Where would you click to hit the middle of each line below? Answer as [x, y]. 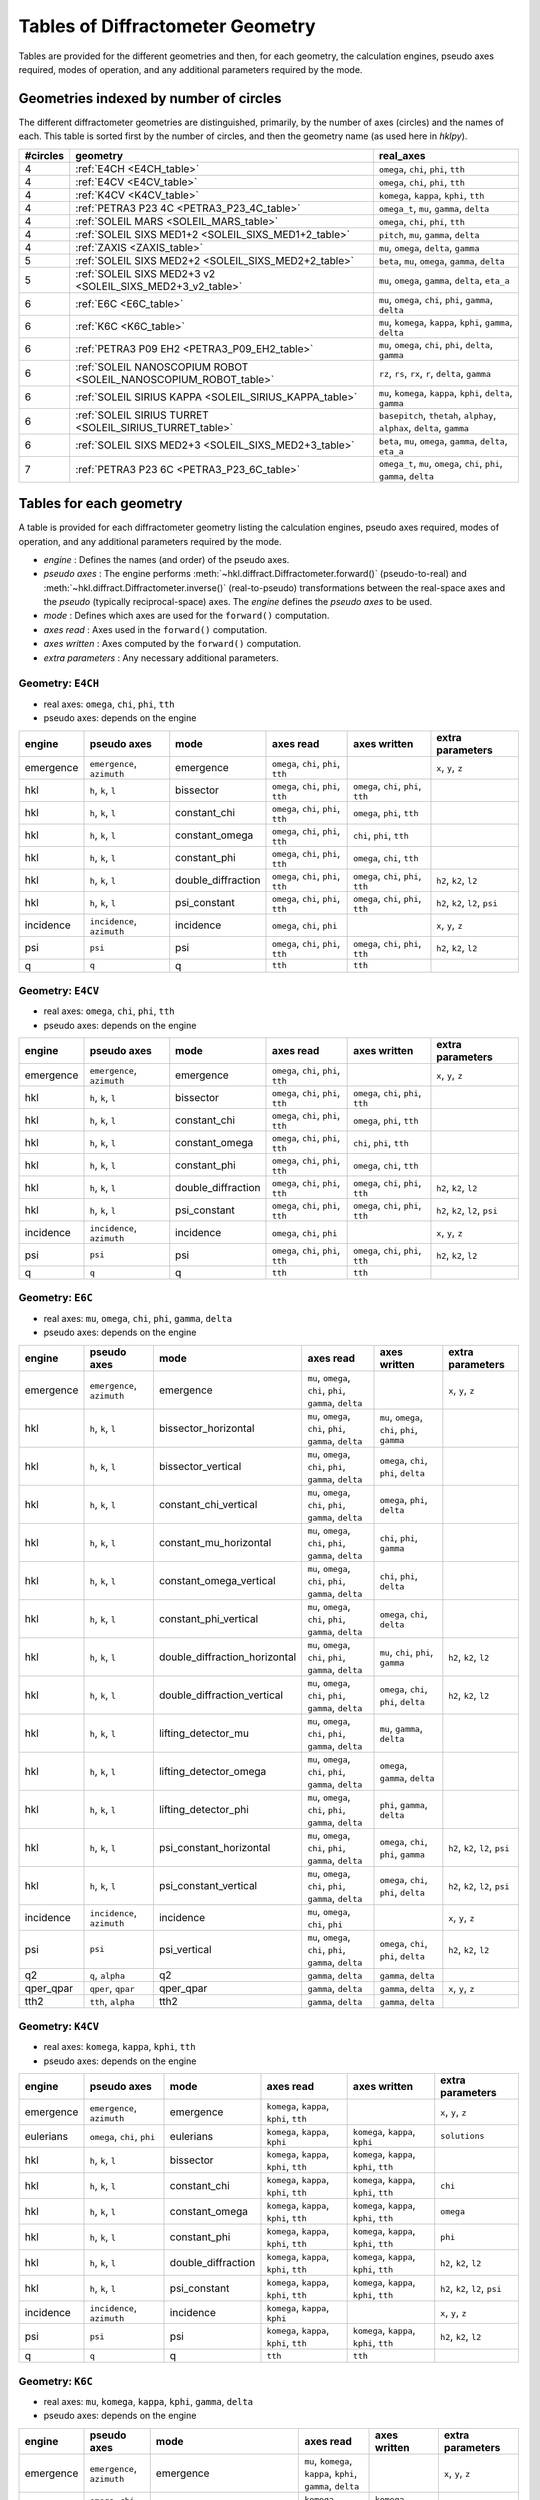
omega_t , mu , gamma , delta [434, 208]
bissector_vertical [200, 1466]
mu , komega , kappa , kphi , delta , [445, 392]
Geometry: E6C [56, 1298]
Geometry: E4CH [59, 683]
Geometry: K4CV [59, 2027]
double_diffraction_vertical [221, 1695]
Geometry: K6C [56, 2381]
